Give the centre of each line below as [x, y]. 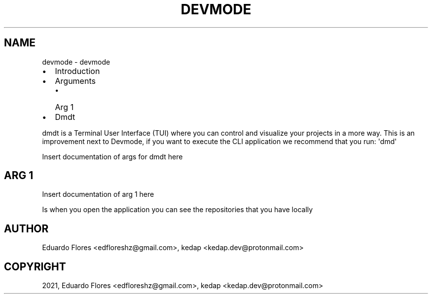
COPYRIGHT [35, 266]
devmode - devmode [76, 62]
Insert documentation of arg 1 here [98, 194]
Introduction [77, 71]
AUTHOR [26, 228]
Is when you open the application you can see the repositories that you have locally [178, 210]
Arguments [75, 81]
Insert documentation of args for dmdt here [112, 156]
